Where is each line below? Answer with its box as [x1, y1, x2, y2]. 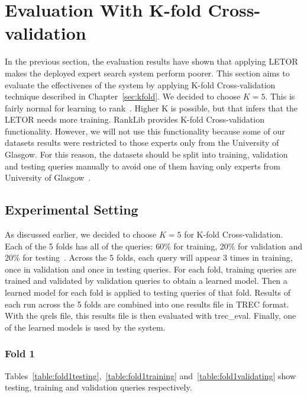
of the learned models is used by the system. [5, 321, 166, 333]
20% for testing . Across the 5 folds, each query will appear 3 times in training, [5, 251, 293, 264]
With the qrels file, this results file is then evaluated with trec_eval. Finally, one [5, 309, 296, 322]
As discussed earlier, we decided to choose [5, 228, 157, 241]
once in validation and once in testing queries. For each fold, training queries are [5, 262, 296, 275]
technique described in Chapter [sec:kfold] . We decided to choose [5, 90, 241, 103]
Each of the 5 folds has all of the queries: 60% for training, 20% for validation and [5, 239, 303, 252]
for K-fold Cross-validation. [184, 228, 283, 241]
